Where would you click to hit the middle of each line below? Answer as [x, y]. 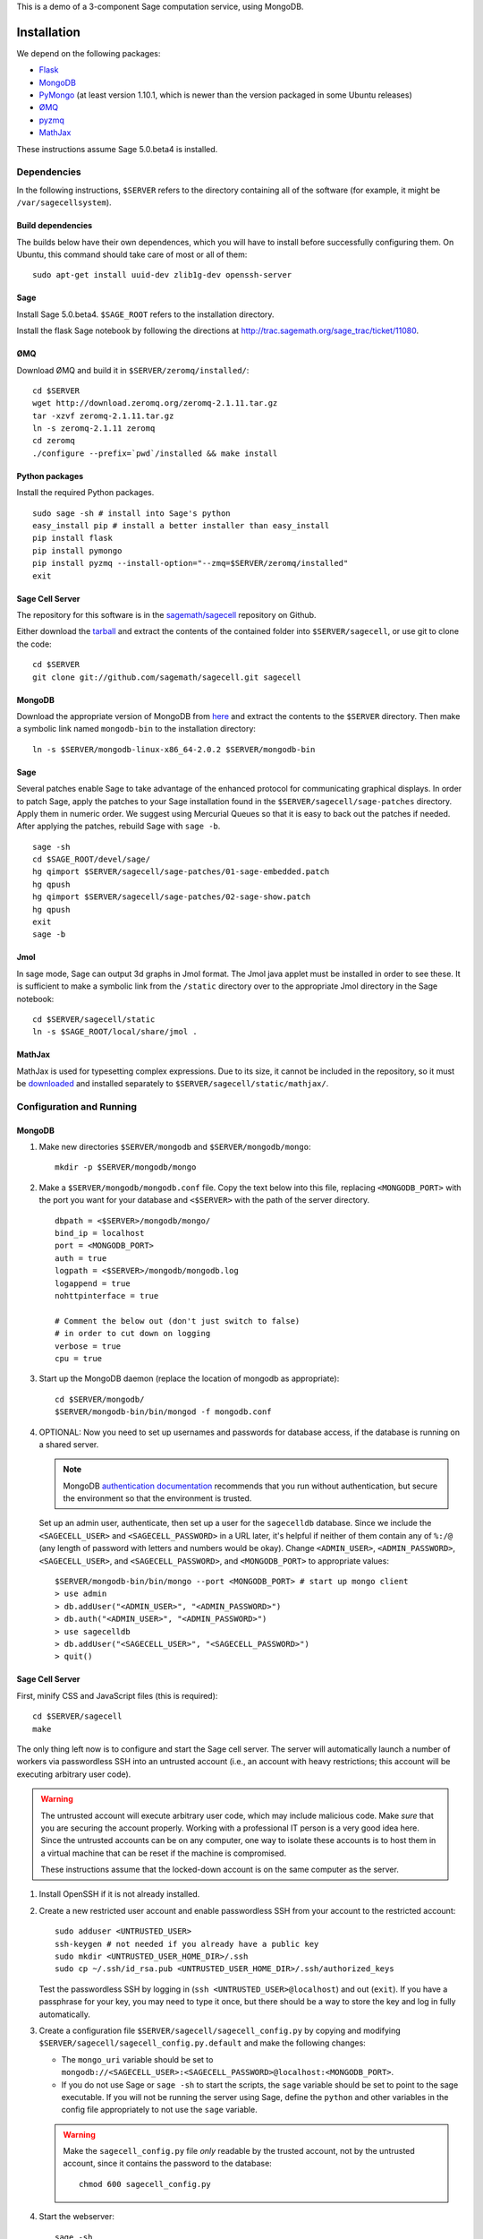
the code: [34, 644]
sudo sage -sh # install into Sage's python [132, 513]
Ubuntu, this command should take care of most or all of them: [132, 254]
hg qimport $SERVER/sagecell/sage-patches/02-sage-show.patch [172, 897]
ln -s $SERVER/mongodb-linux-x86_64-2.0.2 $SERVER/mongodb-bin [174, 749]
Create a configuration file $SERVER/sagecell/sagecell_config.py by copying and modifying [220, 2030]
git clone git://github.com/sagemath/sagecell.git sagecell [167, 677]
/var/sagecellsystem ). [64, 202]
